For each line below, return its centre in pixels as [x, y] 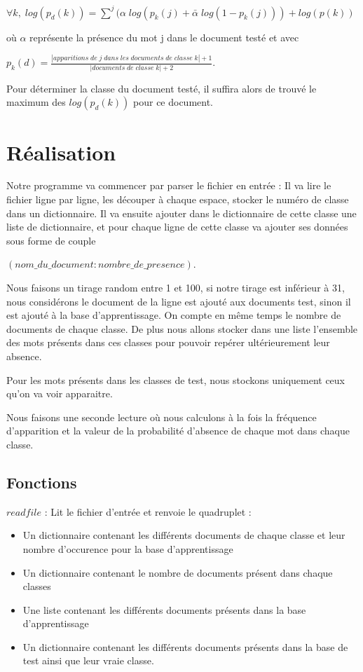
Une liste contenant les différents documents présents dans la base [164, 609]
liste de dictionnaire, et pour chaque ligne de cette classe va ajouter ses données [177, 227]
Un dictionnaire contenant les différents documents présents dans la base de [185, 646]
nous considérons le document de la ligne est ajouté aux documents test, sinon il [179, 301]
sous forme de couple [51, 240]
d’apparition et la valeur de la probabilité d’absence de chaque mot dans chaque [178, 431]
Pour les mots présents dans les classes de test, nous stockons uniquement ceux [176, 379]
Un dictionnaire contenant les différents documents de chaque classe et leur [184, 535]
